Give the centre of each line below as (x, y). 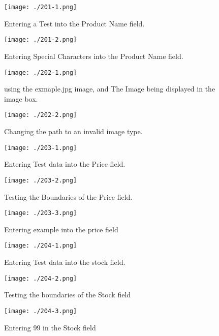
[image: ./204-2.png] (41, 278)
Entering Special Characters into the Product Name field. (94, 56)
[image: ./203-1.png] (41, 148)
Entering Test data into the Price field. (65, 164)
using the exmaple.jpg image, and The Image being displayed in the (110, 89)
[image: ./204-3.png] (41, 311)
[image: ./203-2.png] (41, 180)
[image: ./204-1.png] (41, 246)
